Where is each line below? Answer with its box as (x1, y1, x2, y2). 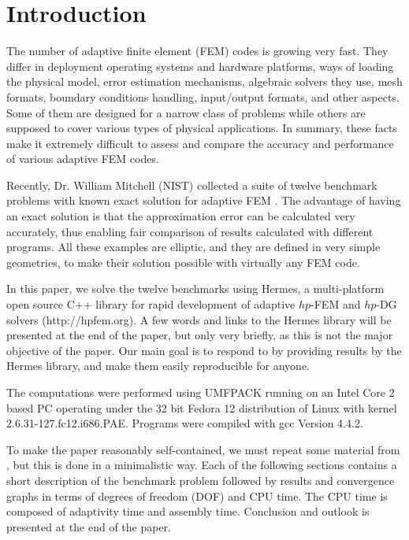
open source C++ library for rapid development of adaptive (6, 296, 296, 313)
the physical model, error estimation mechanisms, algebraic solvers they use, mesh (6, 73, 403, 90)
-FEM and (310, 296, 361, 313)
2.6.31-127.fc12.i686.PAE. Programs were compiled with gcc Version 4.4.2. (6, 415, 363, 431)
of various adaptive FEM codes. (6, 150, 159, 167)
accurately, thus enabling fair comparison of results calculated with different (6, 223, 374, 239)
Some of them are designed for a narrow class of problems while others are (6, 104, 366, 120)
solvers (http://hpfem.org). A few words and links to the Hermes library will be (6, 311, 392, 327)
